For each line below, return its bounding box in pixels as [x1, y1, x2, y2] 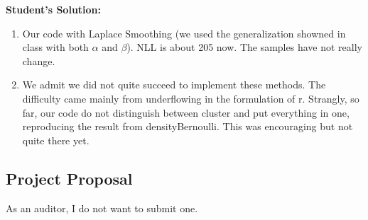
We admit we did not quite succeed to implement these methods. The [22, 77, 326, 92]
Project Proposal [6, 167, 133, 189]
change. [22, 53, 55, 68]
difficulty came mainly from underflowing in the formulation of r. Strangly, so [22, 91, 359, 105]
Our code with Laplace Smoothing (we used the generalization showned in [22, 25, 346, 40]
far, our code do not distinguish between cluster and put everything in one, [22, 105, 350, 120]
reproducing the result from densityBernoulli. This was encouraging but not [22, 119, 353, 134]
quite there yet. [22, 132, 90, 147]
